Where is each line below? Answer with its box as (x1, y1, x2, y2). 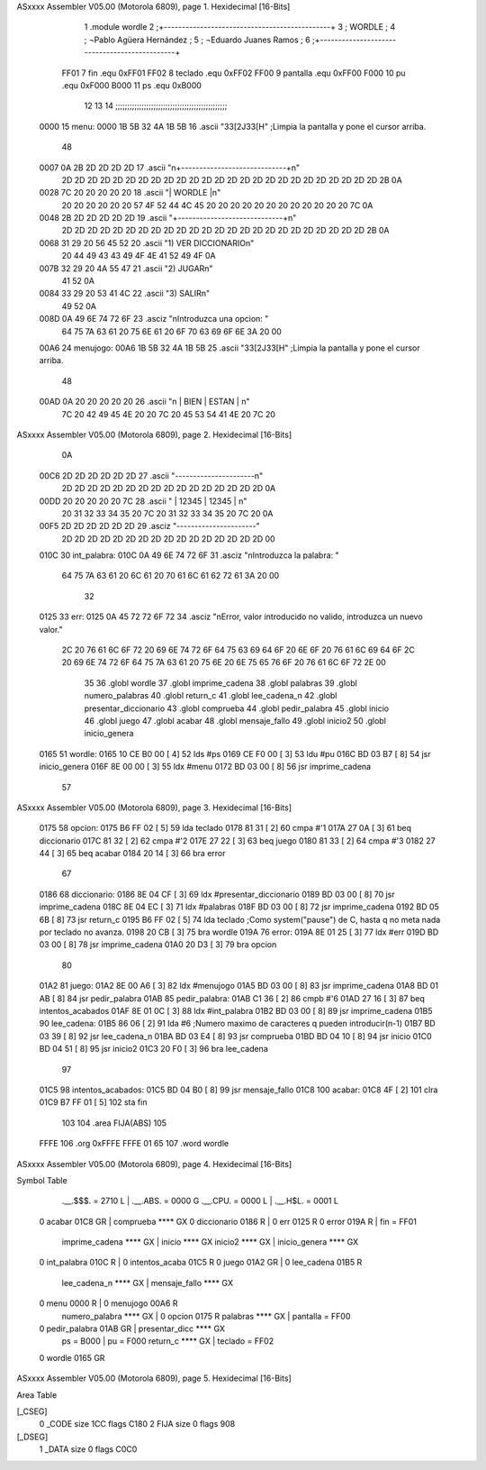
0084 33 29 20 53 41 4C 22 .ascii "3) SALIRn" (39, 288, 211, 299)
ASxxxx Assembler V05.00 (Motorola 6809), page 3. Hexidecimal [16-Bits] (16, 802, 292, 813)
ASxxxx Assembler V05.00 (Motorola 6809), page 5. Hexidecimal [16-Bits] (16, 1373, 292, 1383)
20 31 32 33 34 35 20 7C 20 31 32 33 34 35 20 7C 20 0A (61, 507, 274, 518)
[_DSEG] (16, 1431, 49, 1442)
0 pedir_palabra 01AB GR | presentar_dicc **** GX (39, 1323, 225, 1334)
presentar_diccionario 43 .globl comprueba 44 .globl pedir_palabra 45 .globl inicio (84, 703, 390, 714)
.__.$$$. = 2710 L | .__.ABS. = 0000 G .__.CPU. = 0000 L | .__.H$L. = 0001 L (61, 1195, 339, 1207)
